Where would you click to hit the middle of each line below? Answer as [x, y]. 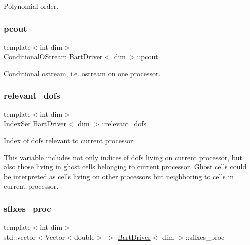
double [84, 236]
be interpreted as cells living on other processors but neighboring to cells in [119, 176]
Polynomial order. [31, 6]
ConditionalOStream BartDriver [53, 56]
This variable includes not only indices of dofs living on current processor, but [123, 157]
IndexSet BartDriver [35, 123]
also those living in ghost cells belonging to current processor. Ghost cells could [125, 167]
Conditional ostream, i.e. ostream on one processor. [82, 73]
